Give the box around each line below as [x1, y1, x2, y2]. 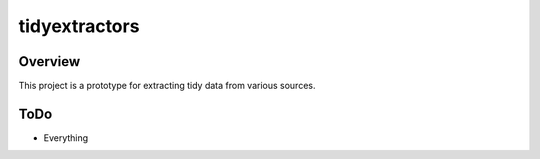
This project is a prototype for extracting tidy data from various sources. [18, 80, 316, 92]
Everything [43, 131, 89, 144]
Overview [18, 53, 81, 70]
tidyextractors [18, 15, 140, 37]
